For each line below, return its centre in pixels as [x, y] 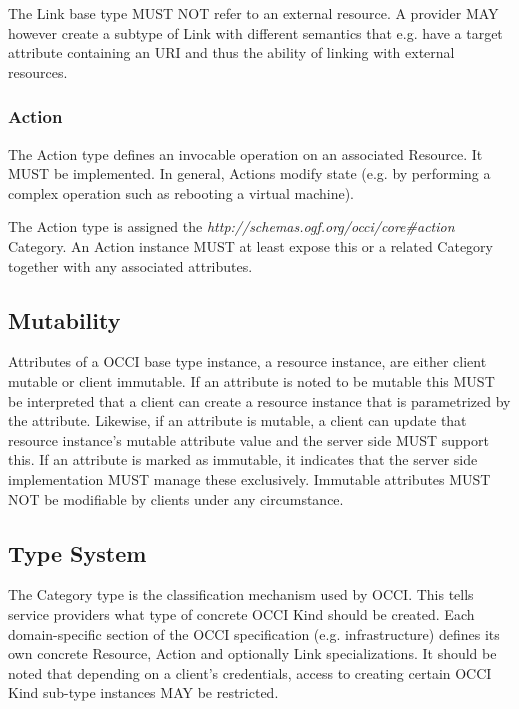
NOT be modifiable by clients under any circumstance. [176, 498]
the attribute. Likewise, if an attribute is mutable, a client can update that [237, 420]
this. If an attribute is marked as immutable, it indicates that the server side [243, 459]
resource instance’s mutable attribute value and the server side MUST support [248, 439]
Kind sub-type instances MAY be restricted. [143, 692]
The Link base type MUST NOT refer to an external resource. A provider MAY [253, 13]
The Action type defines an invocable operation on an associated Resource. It [245, 153]
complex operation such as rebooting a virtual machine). [181, 192]
